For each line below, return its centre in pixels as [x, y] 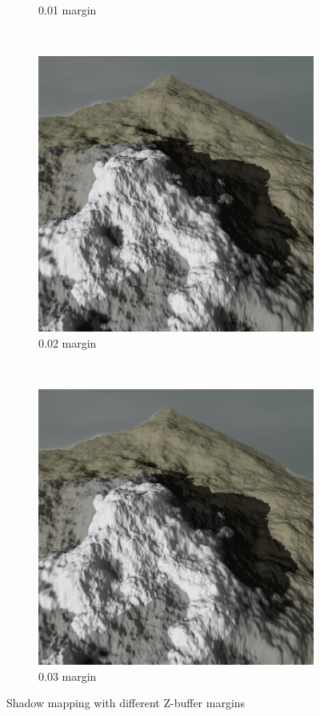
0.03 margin [68, 676]
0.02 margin [68, 342]
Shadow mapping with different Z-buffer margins [126, 703]
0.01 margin [68, 10]
